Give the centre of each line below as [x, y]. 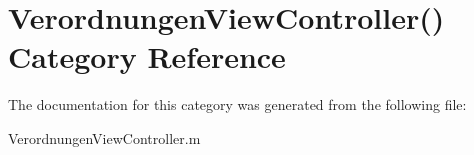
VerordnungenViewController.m [104, 137]
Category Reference [147, 56]
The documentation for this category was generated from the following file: [237, 104]
